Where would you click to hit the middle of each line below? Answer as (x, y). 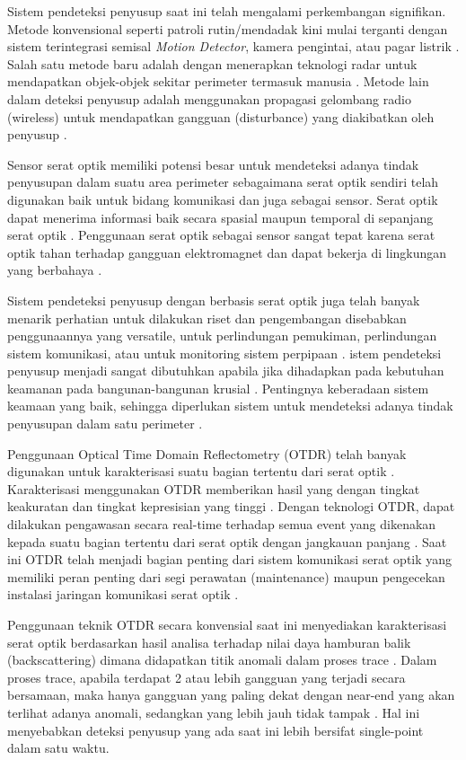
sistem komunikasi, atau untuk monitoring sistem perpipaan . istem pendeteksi (224, 353)
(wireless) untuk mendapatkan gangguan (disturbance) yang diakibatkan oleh (221, 116)
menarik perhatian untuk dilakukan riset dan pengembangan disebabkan (207, 318)
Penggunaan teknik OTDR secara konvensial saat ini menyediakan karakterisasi (227, 624)
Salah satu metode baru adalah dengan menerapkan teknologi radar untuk (212, 63)
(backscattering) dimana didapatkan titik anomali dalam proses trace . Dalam (222, 660)
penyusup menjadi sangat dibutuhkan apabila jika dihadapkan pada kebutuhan (226, 371)
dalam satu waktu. (58, 748)
